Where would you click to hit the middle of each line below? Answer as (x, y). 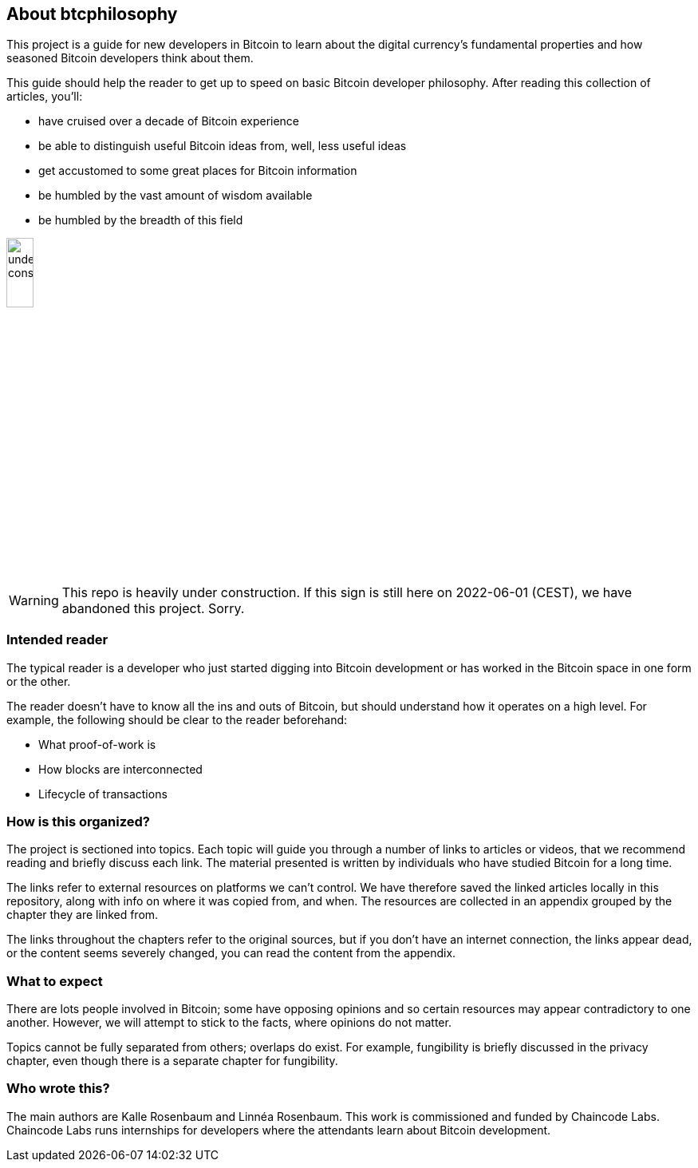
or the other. (39, 681)
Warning (34, 600)
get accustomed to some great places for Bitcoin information (198, 171)
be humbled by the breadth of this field (141, 220)
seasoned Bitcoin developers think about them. (130, 58)
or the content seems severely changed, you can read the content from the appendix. (231, 953)
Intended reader (57, 640)
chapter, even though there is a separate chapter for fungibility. (172, 1061)
